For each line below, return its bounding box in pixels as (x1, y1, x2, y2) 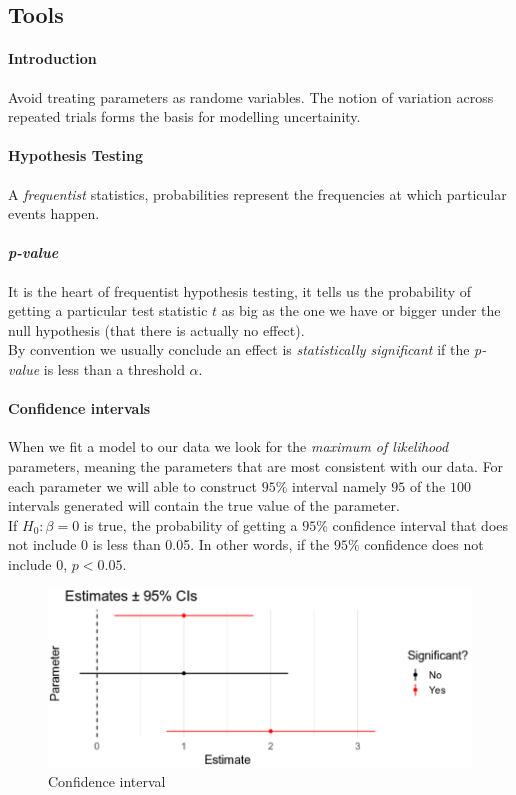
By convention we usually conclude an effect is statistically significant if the (8, 339, 470, 360)
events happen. (8, 203, 100, 224)
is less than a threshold (43, 358, 185, 379)
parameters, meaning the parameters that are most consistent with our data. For (8, 455, 504, 476)
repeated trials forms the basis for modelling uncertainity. (8, 106, 361, 127)
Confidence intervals (8, 398, 151, 419)
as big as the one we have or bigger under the (221, 300, 501, 321)
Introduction (8, 48, 97, 69)
